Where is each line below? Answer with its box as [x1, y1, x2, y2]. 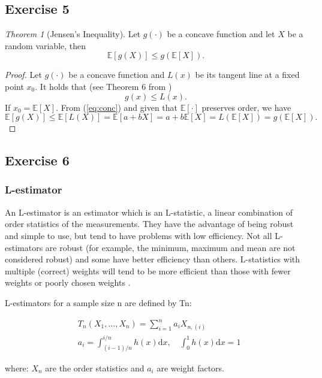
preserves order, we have [201, 101, 291, 113]
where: [5, 361, 29, 374]
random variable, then [5, 39, 86, 52]
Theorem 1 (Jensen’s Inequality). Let [5, 28, 141, 40]
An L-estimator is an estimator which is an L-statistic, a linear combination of [5, 205, 293, 218]
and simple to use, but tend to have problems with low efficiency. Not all [5, 229, 272, 241]
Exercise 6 [5, 151, 70, 170]
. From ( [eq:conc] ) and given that [56, 101, 178, 113]
